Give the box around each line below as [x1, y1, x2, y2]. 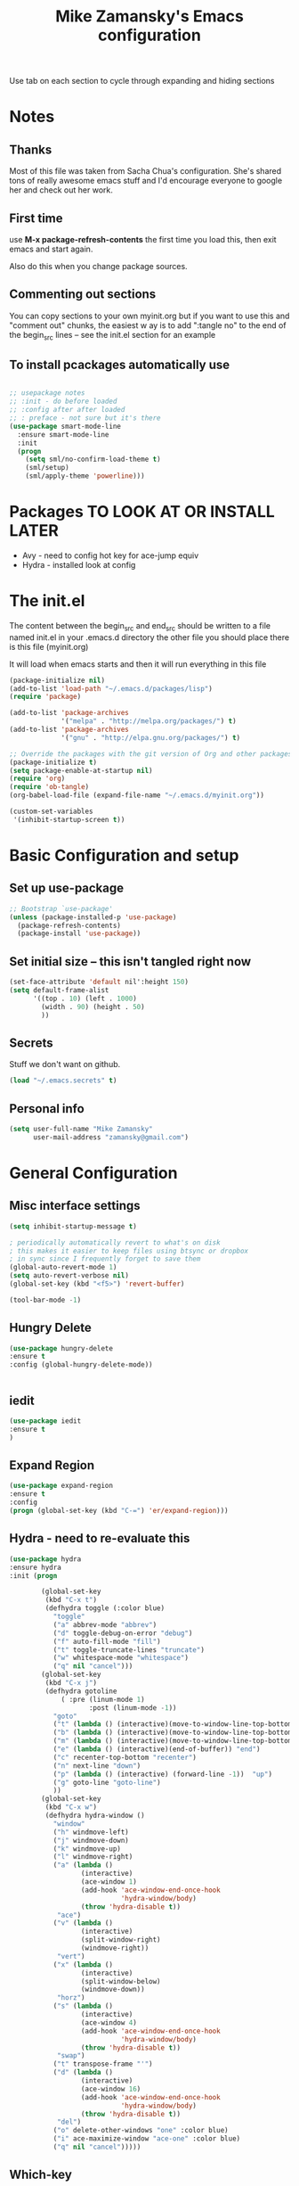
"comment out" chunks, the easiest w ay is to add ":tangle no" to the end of [9, 319, 287, 331]
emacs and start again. [9, 243, 93, 254]
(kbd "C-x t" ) [44, 1596, 98, 1605]
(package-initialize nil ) [9, 676, 105, 685]
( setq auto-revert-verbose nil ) [9, 1271, 129, 1280]
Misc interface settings [9, 1198, 141, 1213]
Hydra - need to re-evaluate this [9, 1531, 190, 1546]
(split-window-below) [80, 1976, 162, 1985]
